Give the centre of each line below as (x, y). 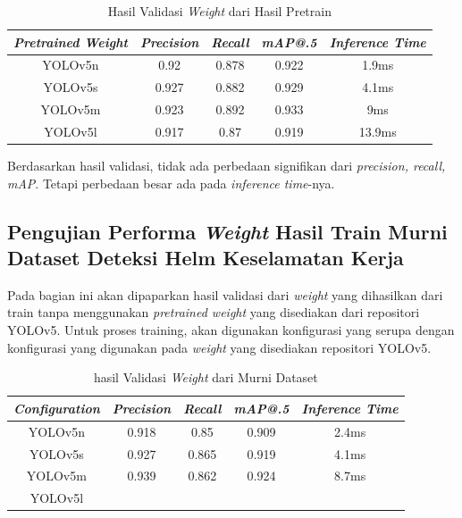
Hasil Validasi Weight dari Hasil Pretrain (219, 11)
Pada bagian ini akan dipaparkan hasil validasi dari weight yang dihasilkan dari (225, 294)
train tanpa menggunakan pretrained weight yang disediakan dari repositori (214, 312)
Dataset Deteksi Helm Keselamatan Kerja (206, 258)
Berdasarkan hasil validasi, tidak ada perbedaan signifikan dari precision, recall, (227, 166)
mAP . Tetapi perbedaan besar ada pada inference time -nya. (171, 183)
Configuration (57, 408)
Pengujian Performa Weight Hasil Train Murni (227, 231)
